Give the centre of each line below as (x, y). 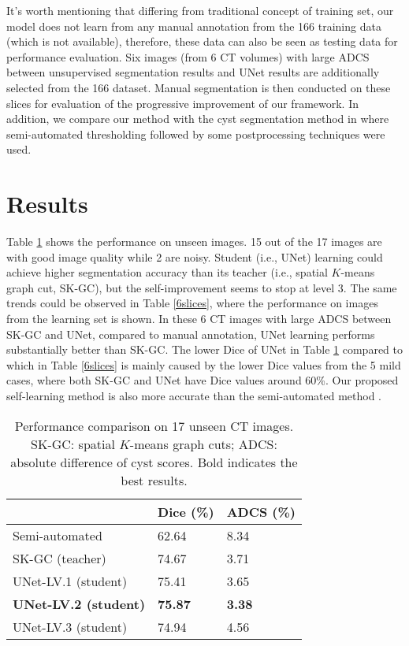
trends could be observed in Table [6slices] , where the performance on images (192, 303)
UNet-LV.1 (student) (70, 581)
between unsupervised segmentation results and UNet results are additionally (193, 72)
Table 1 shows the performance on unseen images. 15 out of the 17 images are (194, 241)
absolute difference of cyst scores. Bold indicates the (154, 462)
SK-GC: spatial (73, 444)
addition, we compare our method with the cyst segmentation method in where (198, 119)
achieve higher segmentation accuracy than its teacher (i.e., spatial (167, 272)
